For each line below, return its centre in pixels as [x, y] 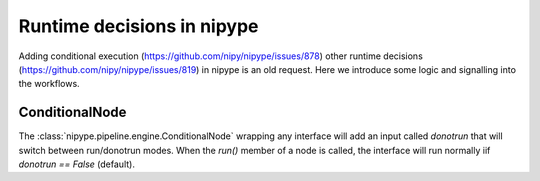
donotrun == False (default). [76, 164]
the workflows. [49, 84]
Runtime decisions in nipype [138, 26]
